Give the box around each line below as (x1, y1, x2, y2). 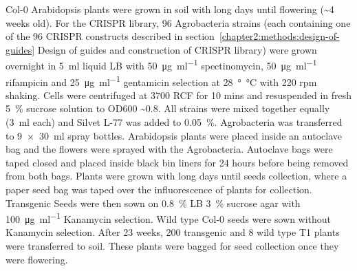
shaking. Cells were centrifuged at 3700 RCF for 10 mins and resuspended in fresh (6, 87, 352, 102)
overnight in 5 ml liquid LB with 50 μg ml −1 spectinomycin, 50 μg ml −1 (6, 56, 317, 73)
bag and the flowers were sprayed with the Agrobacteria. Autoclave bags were (6, 142, 333, 156)
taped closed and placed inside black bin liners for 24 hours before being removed (6, 155, 349, 169)
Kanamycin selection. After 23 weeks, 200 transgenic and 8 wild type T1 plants (6, 225, 340, 239)
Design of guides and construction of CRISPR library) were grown (37, 42, 317, 56)
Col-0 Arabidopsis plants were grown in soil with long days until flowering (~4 (6, 2, 334, 16)
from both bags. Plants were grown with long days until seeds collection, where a (6, 169, 347, 183)
